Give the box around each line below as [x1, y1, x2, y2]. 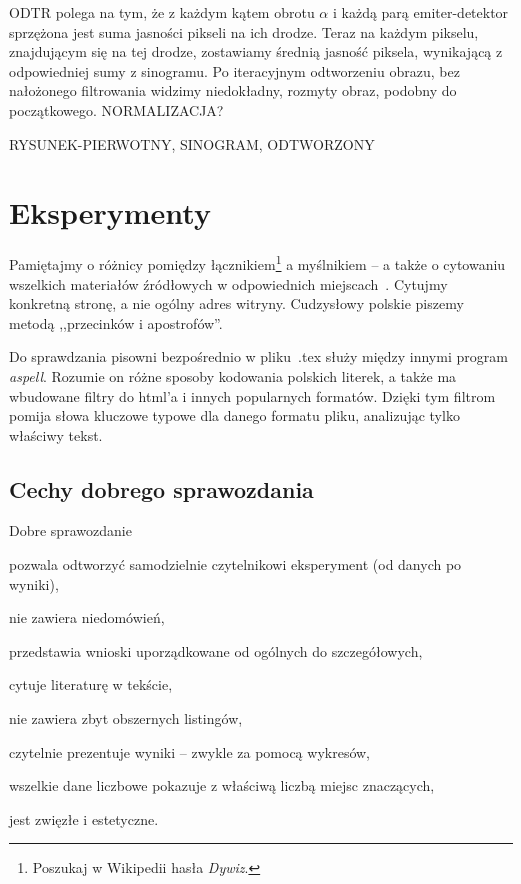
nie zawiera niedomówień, [9, 607, 165, 628]
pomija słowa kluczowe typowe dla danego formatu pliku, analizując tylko [9, 405, 460, 426]
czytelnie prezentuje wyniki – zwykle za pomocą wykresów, [9, 741, 371, 762]
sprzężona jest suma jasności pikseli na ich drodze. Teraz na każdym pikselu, [9, 21, 479, 42]
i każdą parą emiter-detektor [332, 2, 509, 22]
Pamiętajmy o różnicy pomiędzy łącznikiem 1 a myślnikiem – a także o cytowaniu [9, 251, 506, 274]
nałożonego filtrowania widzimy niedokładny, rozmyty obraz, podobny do [9, 80, 457, 101]
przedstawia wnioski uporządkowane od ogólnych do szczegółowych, [9, 640, 423, 661]
